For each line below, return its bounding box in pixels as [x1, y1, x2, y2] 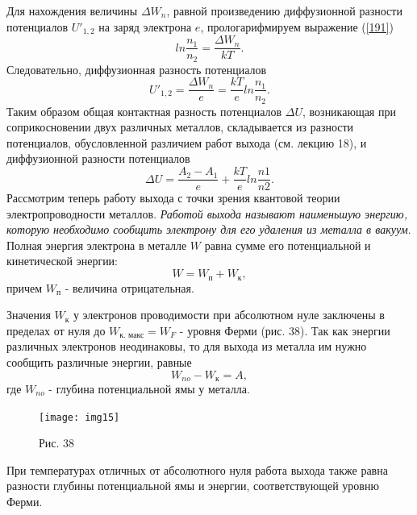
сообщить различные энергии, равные [6, 353, 192, 370]
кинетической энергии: [6, 252, 119, 269]
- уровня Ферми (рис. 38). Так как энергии [179, 322, 390, 338]
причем [6, 279, 43, 296]
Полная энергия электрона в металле [6, 236, 187, 253]
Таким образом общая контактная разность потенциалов [6, 102, 282, 119]
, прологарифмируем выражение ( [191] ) [200, 18, 394, 35]
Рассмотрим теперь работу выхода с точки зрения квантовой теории [6, 189, 340, 206]
